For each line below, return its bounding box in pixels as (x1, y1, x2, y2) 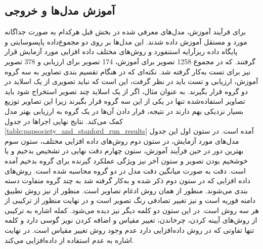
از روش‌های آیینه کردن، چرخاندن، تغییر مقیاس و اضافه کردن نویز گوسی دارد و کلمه (5, 215, 257, 225)
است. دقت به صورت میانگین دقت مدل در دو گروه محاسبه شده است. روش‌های (5, 165, 246, 176)
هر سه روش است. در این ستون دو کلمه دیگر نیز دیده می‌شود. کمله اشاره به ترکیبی (5, 204, 259, 215)
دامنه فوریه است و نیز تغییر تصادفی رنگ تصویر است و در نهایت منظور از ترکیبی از (5, 195, 256, 205)
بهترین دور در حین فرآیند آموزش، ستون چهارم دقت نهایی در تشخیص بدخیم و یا (5, 145, 244, 156)
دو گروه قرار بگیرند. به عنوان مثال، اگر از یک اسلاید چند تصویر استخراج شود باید (5, 86, 248, 96)
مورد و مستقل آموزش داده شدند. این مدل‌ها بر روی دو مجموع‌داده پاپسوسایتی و (5, 36, 247, 47)
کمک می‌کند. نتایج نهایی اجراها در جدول (5, 115, 123, 126)
